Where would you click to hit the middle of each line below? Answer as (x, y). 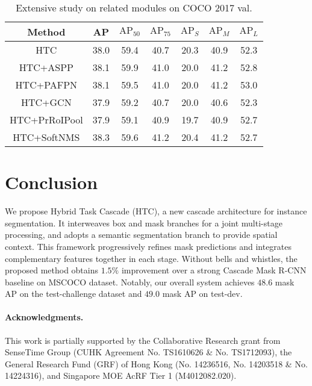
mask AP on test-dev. (202, 294)
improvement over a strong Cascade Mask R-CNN (214, 270)
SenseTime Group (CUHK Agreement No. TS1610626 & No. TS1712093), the (148, 352)
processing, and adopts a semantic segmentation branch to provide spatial (141, 235)
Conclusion (51, 182)
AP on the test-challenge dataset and (73, 294)
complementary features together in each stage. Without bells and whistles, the (151, 258)
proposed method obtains (51, 270)
